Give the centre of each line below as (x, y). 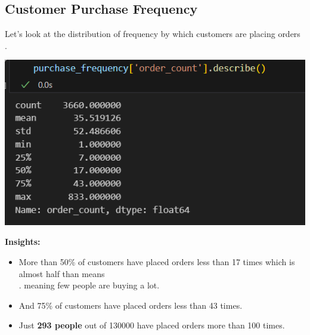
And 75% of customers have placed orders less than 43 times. (131, 305)
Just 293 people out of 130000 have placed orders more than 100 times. (152, 325)
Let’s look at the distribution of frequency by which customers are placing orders (153, 34)
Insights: (23, 242)
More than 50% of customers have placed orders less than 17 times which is (157, 261)
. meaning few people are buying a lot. (89, 285)
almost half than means (62, 273)
